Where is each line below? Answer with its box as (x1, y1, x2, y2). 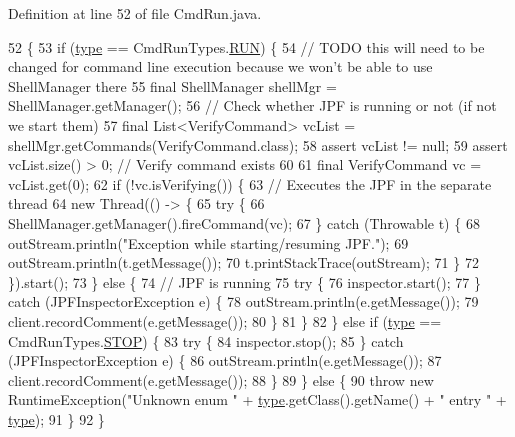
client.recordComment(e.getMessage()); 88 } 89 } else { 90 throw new (8, 369, 434, 390)
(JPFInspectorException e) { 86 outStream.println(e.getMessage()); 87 (8, 350, 442, 371)
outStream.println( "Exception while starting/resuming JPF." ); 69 (8, 232, 409, 253)
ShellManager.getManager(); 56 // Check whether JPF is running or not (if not (8, 95, 497, 116)
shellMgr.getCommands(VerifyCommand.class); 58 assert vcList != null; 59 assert (8, 134, 508, 155)
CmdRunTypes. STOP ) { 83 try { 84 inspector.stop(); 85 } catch (8, 330, 404, 351)
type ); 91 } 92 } (8, 408, 105, 429)
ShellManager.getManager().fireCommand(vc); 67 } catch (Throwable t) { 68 (8, 212, 480, 233)
